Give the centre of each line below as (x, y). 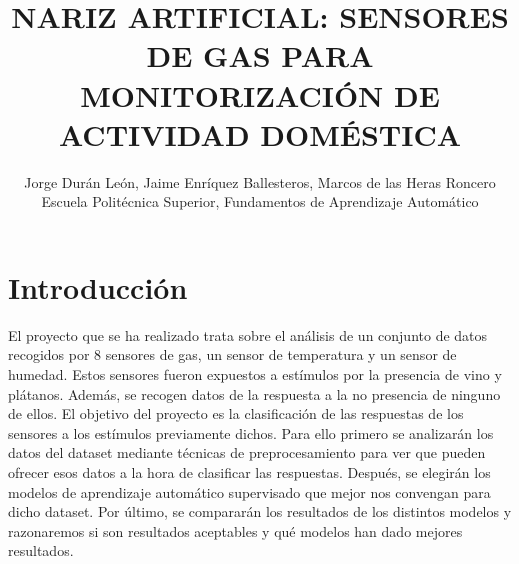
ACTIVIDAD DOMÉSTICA (260, 133)
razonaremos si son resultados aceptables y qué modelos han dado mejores (235, 530)
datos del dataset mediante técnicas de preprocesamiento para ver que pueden (247, 452)
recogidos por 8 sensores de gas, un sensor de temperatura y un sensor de (232, 354)
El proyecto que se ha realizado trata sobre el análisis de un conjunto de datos (248, 334)
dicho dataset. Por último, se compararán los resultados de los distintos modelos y (260, 511)
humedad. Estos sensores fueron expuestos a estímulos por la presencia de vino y (255, 374)
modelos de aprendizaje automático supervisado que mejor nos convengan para (249, 491)
